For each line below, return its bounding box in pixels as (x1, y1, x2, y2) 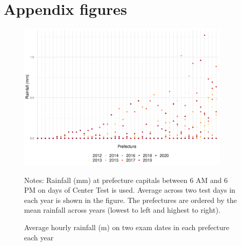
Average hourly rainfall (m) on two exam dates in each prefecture (24, 221, 230, 232)
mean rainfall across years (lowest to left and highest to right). (24, 204, 220, 215)
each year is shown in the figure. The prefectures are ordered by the (24, 194, 237, 205)
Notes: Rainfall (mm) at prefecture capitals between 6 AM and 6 (24, 174, 228, 185)
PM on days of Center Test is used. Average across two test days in (24, 184, 235, 195)
